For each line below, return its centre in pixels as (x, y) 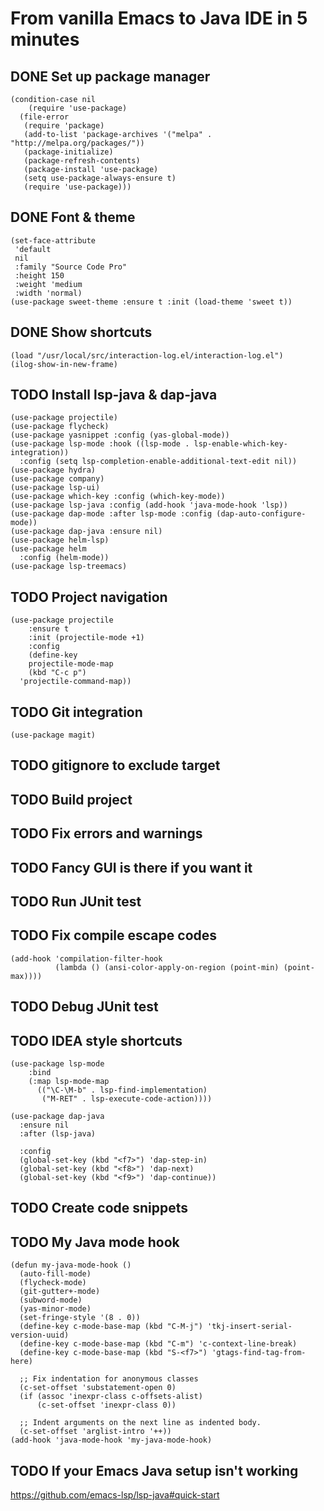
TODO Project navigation (89, 597)
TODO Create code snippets (99, 1208)
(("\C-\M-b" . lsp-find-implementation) (122, 1090)
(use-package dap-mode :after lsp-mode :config (111, 514)
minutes (45, 39)
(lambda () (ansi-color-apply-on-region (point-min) (167, 967)
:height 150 (39, 275)
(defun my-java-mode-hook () (71, 1265)
